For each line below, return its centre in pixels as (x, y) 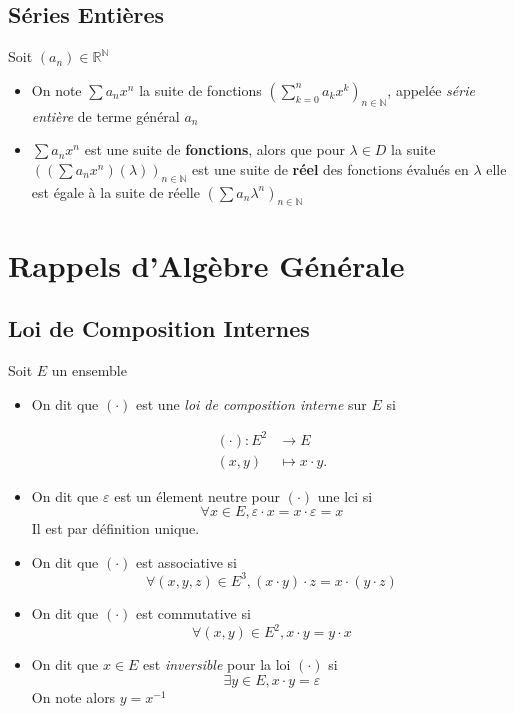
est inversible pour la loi (217, 664)
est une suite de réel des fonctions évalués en (330, 168)
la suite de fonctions (200, 89)
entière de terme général (105, 115)
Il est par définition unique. (115, 528)
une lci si (345, 495)
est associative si (187, 561)
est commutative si (193, 612)
